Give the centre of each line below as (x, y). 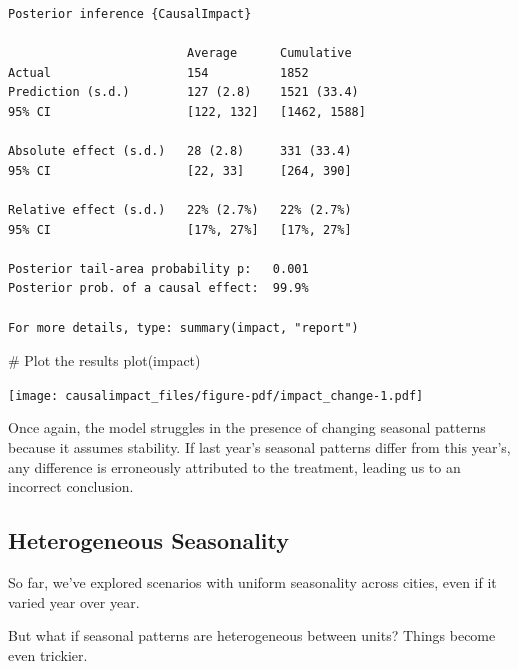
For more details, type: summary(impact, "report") (183, 327)
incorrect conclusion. (71, 486)
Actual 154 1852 (158, 72)
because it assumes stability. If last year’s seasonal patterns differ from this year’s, (259, 446)
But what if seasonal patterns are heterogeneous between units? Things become (252, 635)
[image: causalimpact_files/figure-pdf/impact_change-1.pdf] (216, 395)
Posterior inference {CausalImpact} (130, 14)
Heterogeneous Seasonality (148, 540)
